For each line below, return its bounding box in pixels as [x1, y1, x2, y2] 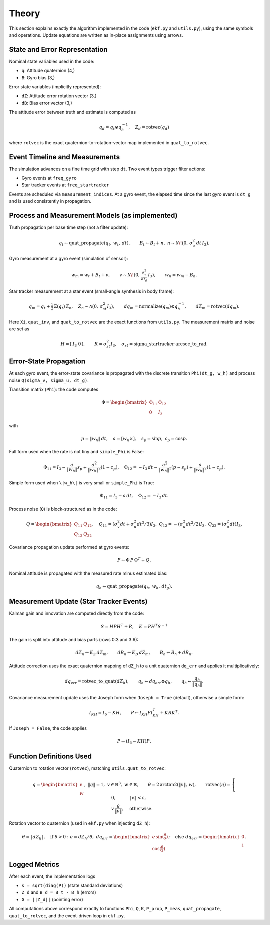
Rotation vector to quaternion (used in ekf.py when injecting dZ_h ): [9, 820, 150, 826]
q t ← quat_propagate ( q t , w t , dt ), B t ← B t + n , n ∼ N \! [59, 240, 182, 247]
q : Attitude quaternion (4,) [21, 68, 75, 74]
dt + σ [120, 521, 134, 527]
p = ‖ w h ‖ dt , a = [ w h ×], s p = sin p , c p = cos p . [81, 436, 187, 443]
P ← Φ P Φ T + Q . [117, 556, 151, 563]
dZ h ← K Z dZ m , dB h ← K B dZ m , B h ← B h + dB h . [75, 650, 193, 656]
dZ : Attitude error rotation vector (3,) [21, 93, 97, 99]
